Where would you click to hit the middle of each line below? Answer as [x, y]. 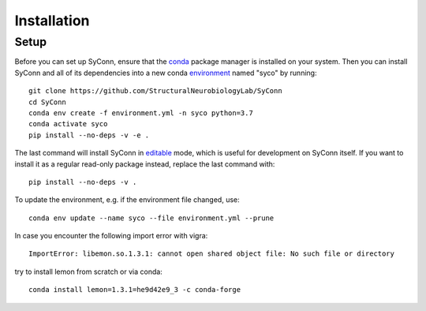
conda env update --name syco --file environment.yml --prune [151, 218]
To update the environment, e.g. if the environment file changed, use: [127, 200]
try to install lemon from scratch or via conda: [89, 272]
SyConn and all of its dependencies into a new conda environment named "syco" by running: [166, 73]
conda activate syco [68, 124]
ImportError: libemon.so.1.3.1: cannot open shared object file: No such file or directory [211, 254]
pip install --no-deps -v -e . [89, 135]
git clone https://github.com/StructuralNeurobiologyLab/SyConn [156, 91]
